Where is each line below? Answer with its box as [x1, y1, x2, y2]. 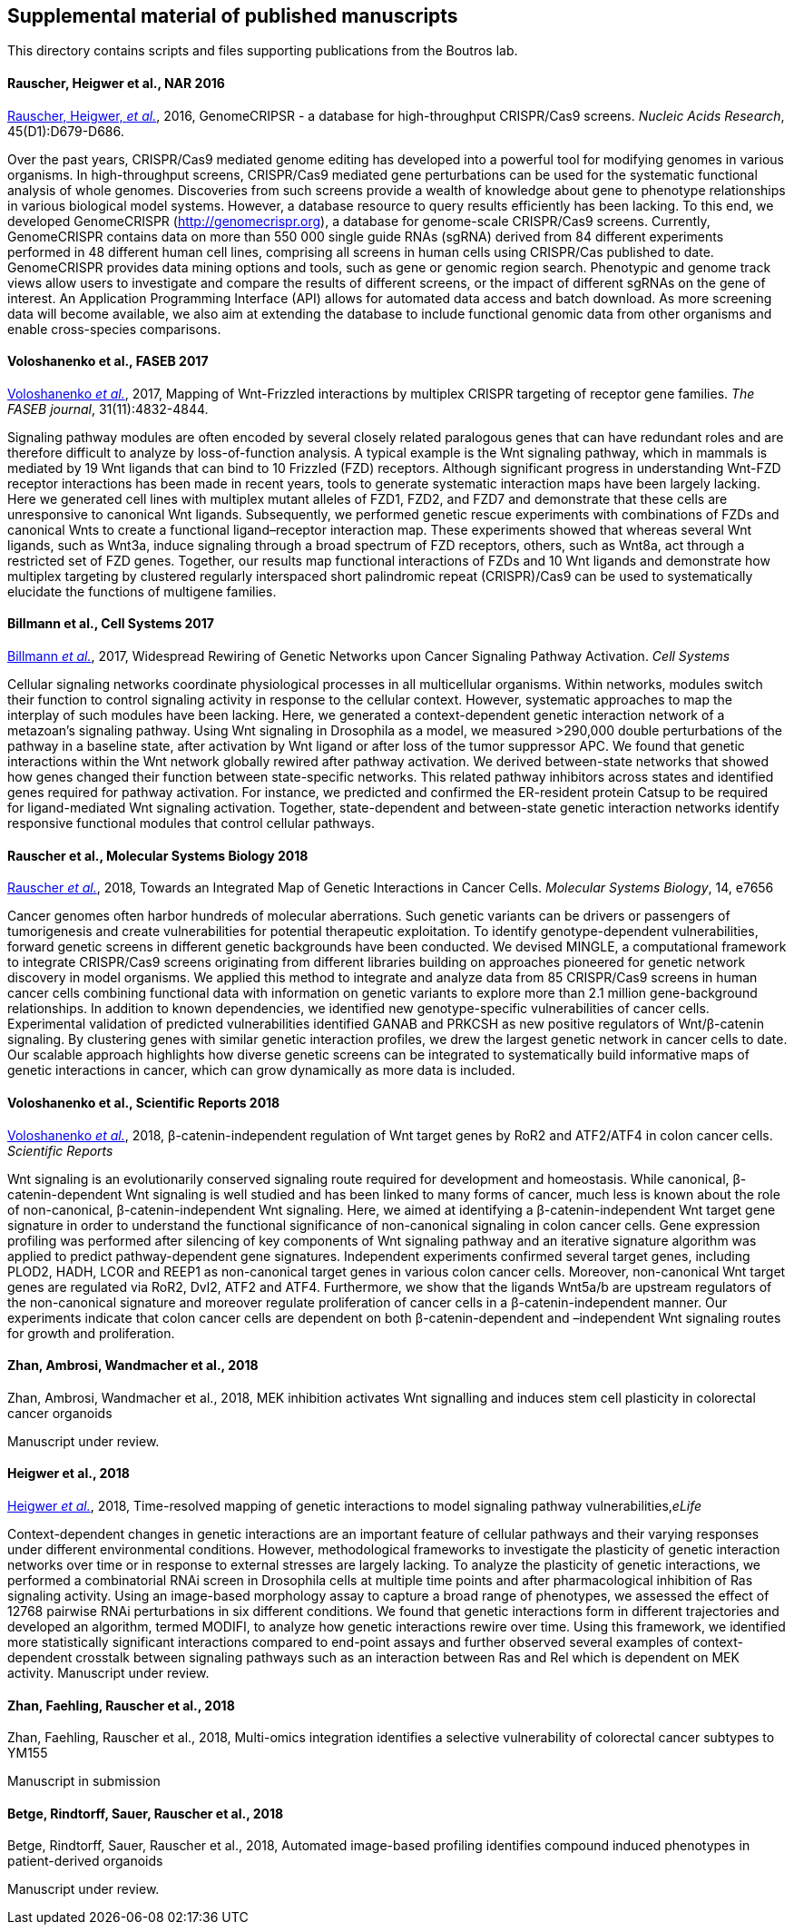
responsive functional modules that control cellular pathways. [7, 815, 376, 832]
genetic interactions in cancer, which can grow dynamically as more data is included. [7, 1062, 515, 1079]
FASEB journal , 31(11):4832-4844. [7, 400, 209, 417]
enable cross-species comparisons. [7, 320, 221, 337]
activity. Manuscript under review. [7, 1664, 210, 1681]
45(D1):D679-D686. [7, 123, 124, 139]
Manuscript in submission [7, 1773, 161, 1789]
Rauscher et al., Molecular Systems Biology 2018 [7, 847, 309, 863]
